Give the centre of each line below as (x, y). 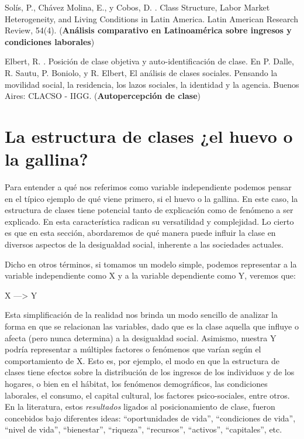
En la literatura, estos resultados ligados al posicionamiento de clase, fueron (140, 407)
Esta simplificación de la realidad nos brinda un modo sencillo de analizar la (141, 315)
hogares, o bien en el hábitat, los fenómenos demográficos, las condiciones (136, 383)
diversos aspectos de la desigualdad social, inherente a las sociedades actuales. (144, 244)
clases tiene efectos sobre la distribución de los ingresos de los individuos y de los (150, 372)
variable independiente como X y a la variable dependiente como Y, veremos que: (150, 275)
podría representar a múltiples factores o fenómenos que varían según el (133, 349)
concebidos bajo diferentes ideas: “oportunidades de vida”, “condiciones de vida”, (150, 418)
